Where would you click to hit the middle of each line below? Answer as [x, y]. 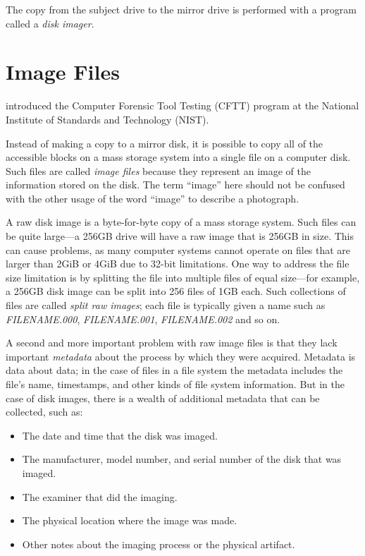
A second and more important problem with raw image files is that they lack [172, 343]
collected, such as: [44, 412]
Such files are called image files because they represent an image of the [159, 170]
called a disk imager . [50, 23]
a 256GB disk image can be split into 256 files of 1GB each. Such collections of [176, 291]
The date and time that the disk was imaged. [120, 435]
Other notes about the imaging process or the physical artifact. [159, 544]
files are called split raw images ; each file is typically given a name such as [166, 305]
